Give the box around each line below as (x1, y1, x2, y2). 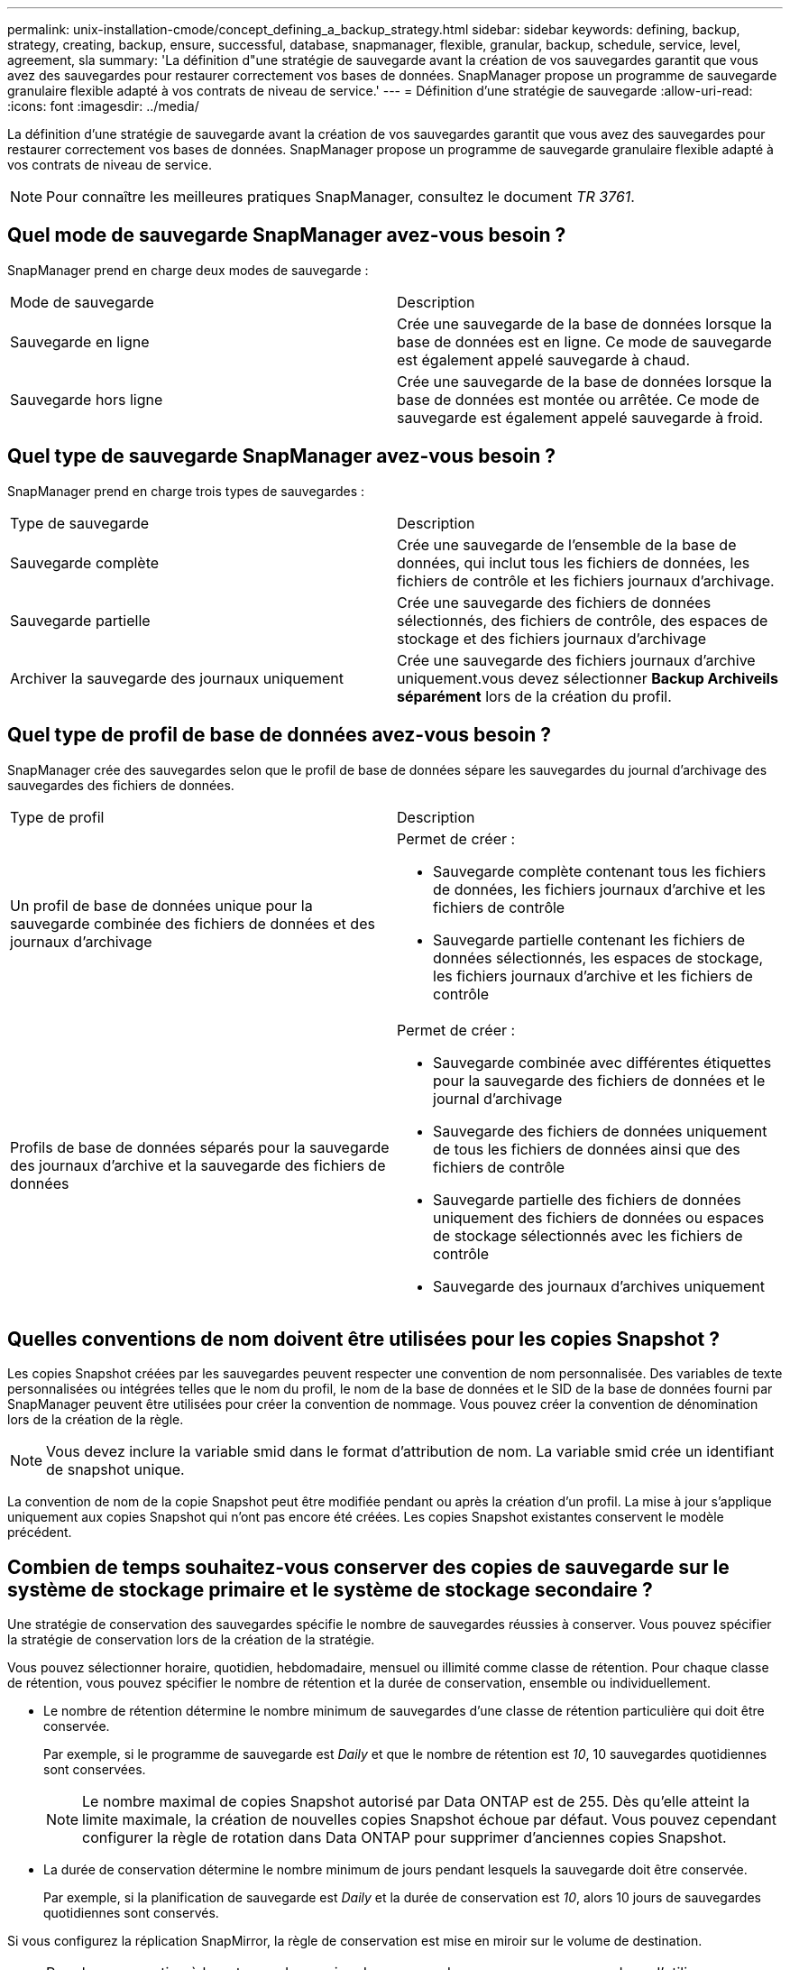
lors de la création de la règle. (7, 1412, 184, 1428)
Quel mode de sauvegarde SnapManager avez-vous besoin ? (7, 224, 566, 247)
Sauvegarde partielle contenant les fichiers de (433, 930, 746, 949)
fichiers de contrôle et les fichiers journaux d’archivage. (397, 571, 775, 590)
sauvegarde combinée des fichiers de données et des (10, 914, 375, 933)
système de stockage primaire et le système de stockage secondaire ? (7, 1578, 653, 1601)
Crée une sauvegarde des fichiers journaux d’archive (397, 650, 756, 669)
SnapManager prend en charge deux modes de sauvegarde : (7, 262, 369, 278)
